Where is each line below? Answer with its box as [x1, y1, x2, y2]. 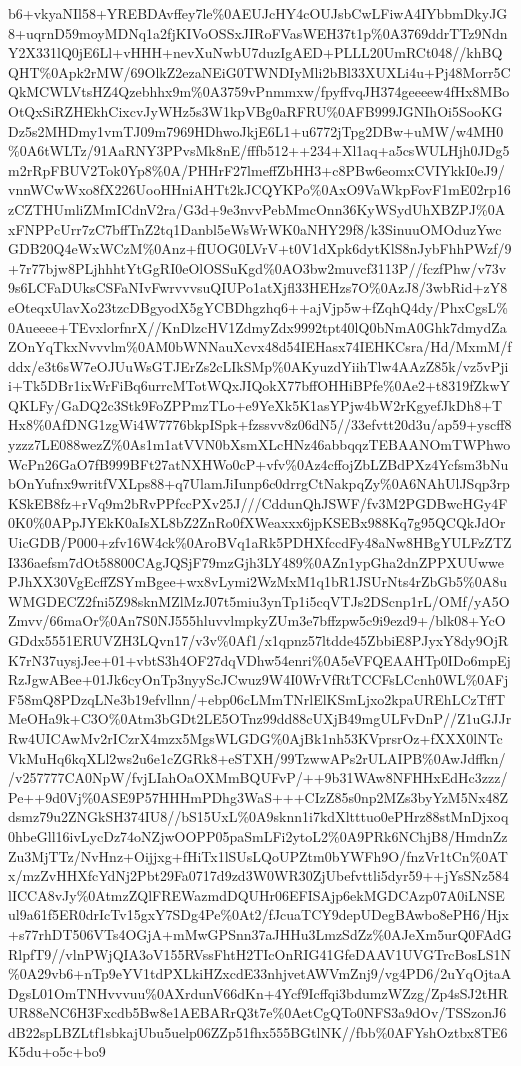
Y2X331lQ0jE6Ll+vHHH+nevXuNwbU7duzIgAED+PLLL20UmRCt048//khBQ [8, 42, 503, 63]
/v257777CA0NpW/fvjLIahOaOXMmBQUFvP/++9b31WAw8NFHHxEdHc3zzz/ [8, 767, 508, 788]
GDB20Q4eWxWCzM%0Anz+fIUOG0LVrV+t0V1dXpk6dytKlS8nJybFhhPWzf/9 [8, 238, 512, 259]
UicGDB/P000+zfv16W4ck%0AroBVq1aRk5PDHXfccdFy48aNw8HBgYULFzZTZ [8, 532, 512, 553]
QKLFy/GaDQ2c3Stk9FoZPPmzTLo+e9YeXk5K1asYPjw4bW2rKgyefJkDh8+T [8, 394, 503, 415]
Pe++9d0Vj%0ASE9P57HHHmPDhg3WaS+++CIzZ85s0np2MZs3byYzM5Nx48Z [8, 786, 509, 807]
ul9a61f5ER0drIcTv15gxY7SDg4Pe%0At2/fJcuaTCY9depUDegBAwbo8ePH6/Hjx [8, 904, 509, 925]
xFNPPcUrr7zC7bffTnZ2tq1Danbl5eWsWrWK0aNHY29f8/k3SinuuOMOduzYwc [8, 218, 502, 239]
